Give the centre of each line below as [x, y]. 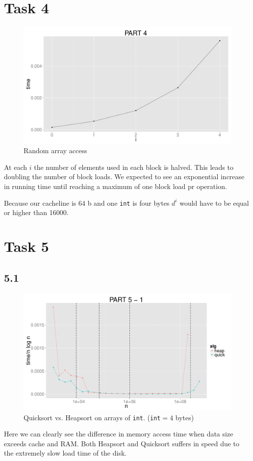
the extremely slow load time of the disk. [65, 453]
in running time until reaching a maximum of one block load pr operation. [115, 186]
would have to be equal [214, 203]
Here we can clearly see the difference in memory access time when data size [119, 434]
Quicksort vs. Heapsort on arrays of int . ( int [92, 417]
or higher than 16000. [36, 212]
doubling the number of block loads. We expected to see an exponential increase [124, 176]
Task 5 [26, 246]
